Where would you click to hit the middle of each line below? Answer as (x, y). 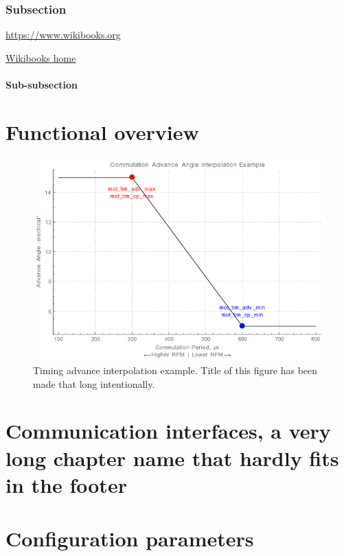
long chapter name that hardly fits (172, 457)
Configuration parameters (130, 538)
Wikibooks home (41, 57)
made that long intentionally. (94, 383)
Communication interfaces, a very (168, 431)
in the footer (66, 484)
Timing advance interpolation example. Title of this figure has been (175, 370)
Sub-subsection (42, 84)
